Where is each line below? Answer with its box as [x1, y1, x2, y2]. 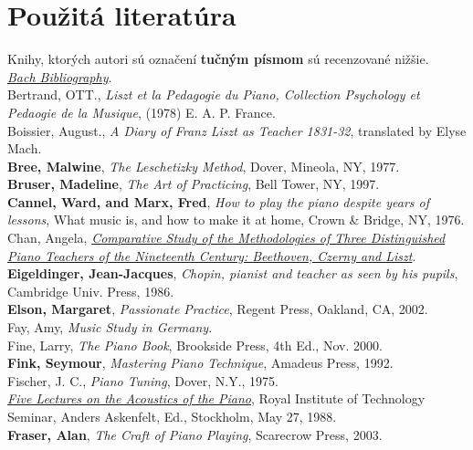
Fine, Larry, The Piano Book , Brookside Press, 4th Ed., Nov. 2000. [7, 335, 383, 354]
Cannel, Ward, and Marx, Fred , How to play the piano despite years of [7, 192, 429, 211]
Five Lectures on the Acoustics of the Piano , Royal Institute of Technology [7, 389, 426, 408]
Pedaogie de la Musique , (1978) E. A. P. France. [7, 102, 276, 121]
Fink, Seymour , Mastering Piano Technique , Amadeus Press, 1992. [7, 353, 394, 372]
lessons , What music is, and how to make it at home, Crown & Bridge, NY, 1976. [7, 210, 465, 229]
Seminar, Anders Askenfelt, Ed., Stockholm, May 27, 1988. [7, 407, 337, 425]
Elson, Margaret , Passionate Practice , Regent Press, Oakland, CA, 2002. [7, 299, 428, 319]
